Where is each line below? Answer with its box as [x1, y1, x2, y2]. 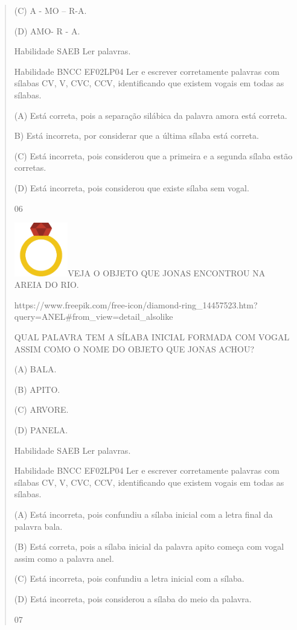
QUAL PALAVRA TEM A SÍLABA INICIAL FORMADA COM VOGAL [14, 331, 290, 343]
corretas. [14, 161, 46, 174]
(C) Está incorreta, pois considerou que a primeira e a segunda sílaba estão [14, 149, 293, 162]
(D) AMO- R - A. [14, 24, 80, 37]
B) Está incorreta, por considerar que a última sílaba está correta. [14, 129, 259, 142]
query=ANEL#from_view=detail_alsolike [14, 310, 173, 323]
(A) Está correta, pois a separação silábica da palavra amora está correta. [14, 109, 287, 121]
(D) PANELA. [14, 424, 68, 436]
